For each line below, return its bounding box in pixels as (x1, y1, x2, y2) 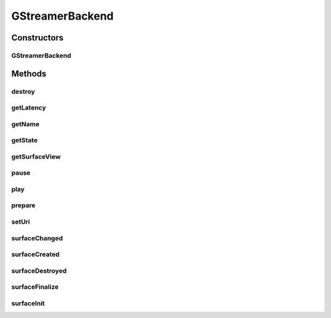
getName (11, 119, 40, 128)
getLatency (11, 104, 46, 112)
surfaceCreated (11, 250, 60, 259)
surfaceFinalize (11, 282, 59, 291)
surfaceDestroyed (11, 267, 67, 275)
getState (11, 136, 38, 145)
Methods (11, 68, 47, 79)
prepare (11, 201, 36, 210)
